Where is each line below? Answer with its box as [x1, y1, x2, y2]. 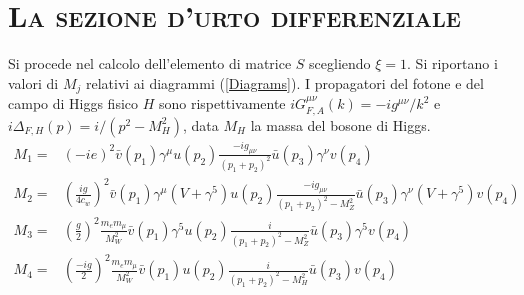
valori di [8, 72, 59, 93]
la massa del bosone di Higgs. [250, 114, 431, 135]
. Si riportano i [407, 53, 498, 74]
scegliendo [309, 53, 371, 74]
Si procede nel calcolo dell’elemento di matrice [8, 53, 292, 74]
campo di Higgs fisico [8, 93, 139, 114]
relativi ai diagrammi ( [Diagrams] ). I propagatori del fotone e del [85, 72, 484, 93]
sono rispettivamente [159, 93, 286, 114]
